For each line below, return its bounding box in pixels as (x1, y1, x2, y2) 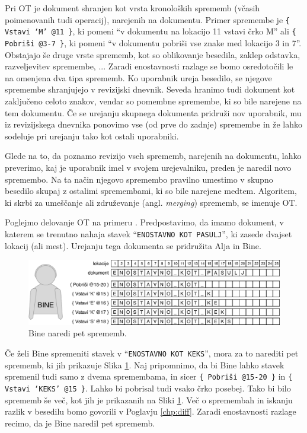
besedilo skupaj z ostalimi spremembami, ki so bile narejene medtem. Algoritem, (5, 184, 297, 197)
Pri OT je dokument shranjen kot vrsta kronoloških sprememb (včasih (5, 2, 260, 14)
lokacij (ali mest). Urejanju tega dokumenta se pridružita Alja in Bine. (5, 239, 261, 251)
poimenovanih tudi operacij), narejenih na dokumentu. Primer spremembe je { (5, 13, 290, 26)
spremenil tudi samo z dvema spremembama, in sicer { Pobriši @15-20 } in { (5, 370, 293, 383)
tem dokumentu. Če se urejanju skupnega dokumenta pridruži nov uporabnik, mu (5, 106, 302, 119)
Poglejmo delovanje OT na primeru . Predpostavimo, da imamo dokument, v (5, 216, 284, 228)
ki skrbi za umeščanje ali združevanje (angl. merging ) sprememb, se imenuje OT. (5, 196, 298, 208)
